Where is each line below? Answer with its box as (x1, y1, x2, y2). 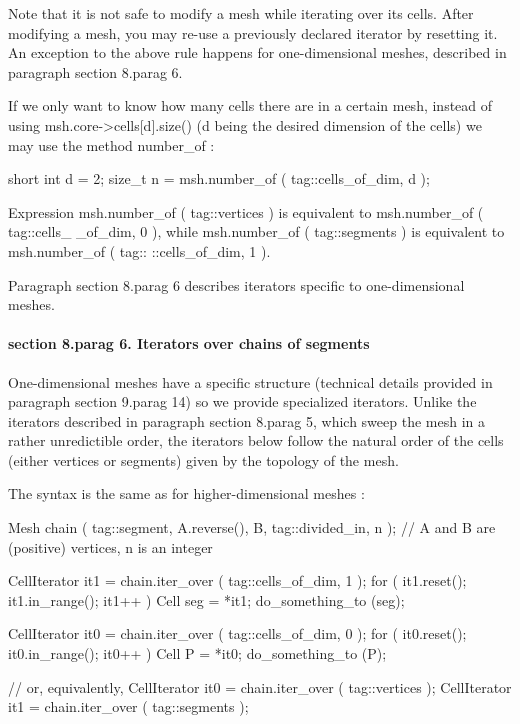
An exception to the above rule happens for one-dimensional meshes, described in (8, 42, 507, 63)
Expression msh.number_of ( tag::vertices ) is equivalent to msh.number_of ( (8, 201, 484, 222)
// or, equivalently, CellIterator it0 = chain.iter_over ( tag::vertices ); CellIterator (8, 676, 512, 697)
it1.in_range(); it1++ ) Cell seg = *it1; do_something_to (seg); (8, 589, 405, 610)
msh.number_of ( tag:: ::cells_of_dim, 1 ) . (8, 240, 271, 261)
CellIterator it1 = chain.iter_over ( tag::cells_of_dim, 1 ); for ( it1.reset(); (8, 570, 467, 591)
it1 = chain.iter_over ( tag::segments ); (8, 696, 249, 717)
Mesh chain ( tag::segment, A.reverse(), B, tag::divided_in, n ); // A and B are (8, 517, 496, 538)
